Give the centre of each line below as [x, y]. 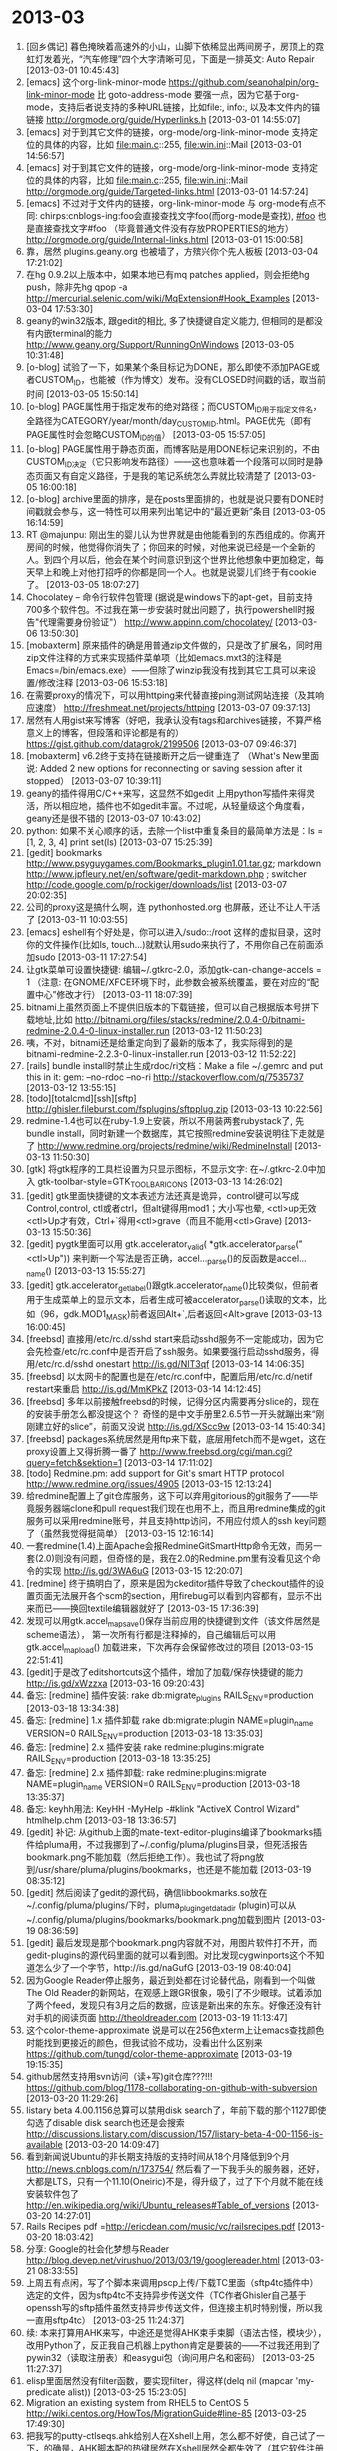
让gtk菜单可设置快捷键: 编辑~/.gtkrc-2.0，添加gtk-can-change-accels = [174, 969]
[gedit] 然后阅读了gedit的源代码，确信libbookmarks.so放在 [146, 1893]
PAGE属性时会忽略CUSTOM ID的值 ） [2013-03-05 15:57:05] [145, 436]
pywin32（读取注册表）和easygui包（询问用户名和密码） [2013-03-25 [170, 2357]
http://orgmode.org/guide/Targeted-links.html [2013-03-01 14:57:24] [167, 191]
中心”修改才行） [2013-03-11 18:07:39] [113, 994]
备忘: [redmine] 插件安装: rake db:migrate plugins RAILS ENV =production [169, 1696]
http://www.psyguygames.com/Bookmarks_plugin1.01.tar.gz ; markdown [173, 863]
